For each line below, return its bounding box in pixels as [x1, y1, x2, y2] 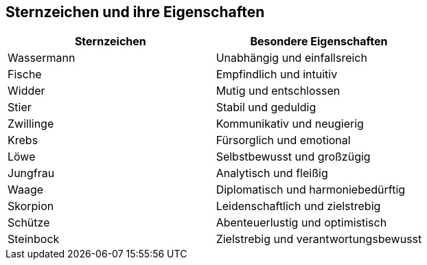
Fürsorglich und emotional [216, 133, 351, 148]
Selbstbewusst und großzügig [216, 150, 371, 164]
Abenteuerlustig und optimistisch [216, 216, 387, 230]
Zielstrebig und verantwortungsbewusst [216, 232, 422, 246]
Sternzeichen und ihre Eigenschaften [5, 3, 265, 21]
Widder [8, 84, 45, 98]
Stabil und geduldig [216, 100, 316, 115]
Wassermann [8, 51, 76, 65]
